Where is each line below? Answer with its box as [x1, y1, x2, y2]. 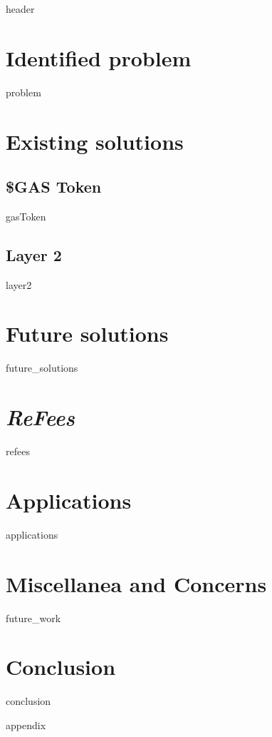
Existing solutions [6, 126, 184, 156]
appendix [6, 717, 46, 732]
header [6, 1, 35, 16]
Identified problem [6, 43, 192, 72]
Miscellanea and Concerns [6, 569, 267, 598]
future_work [6, 610, 61, 625]
